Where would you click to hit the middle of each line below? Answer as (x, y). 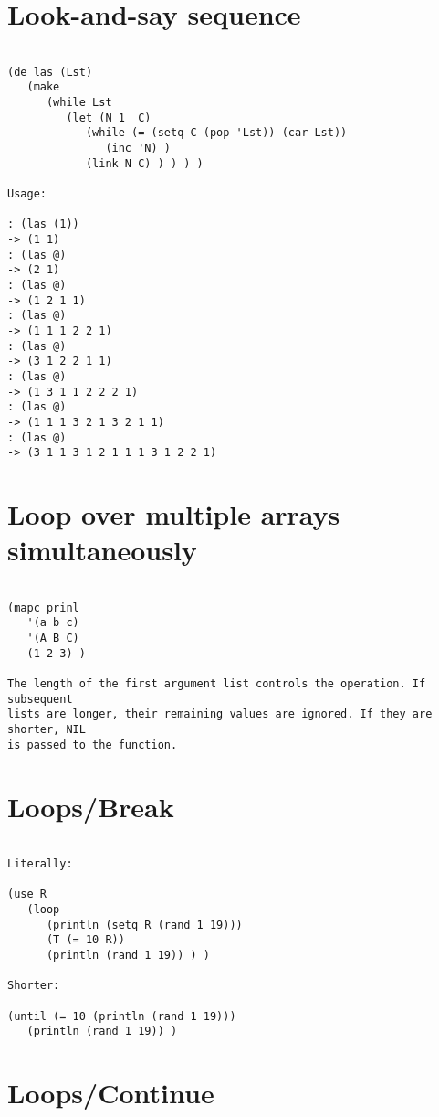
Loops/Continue (111, 1093)
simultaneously (102, 550)
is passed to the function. (93, 745)
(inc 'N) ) (138, 149)
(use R (27, 894)
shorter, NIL (47, 730)
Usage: (27, 194)
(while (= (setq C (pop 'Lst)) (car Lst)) (216, 133)
